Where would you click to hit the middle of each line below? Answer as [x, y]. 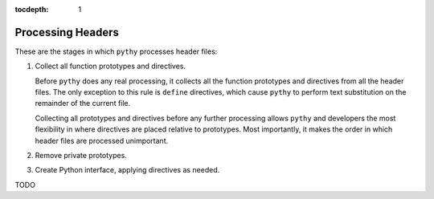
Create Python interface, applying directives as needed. [127, 170]
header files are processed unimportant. [102, 140]
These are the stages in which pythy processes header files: [116, 51]
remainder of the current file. [83, 104]
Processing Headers [67, 32]
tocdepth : [32, 9]
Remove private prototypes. [81, 156]
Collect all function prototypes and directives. [111, 66]
